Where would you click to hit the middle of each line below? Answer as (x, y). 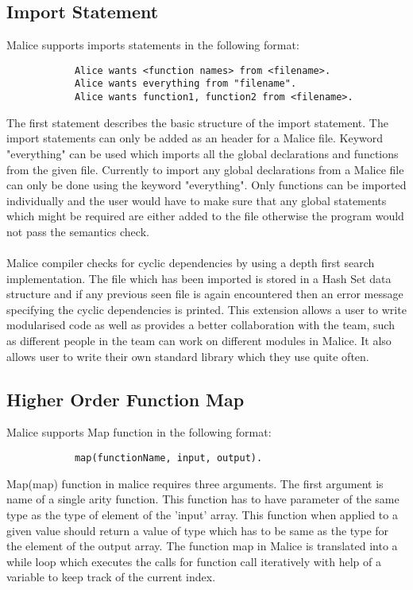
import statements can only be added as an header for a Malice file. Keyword (195, 138)
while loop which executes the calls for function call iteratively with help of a (194, 561)
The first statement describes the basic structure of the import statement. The (197, 122)
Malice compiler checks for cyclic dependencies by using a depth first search (191, 263)
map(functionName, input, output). (168, 458)
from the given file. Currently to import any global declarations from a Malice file (205, 169)
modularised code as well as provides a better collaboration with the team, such (201, 325)
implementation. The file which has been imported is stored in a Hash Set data (199, 278)
